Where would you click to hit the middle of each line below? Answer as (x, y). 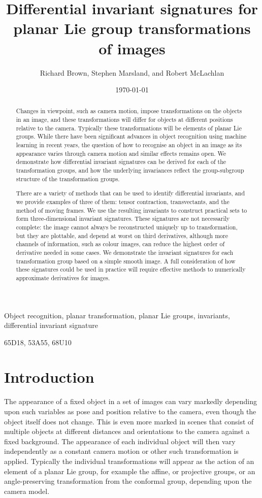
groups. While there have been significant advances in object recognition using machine (131, 136)
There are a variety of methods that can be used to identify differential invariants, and (130, 193)
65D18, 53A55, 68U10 (38, 342)
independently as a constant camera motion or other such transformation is (121, 451)
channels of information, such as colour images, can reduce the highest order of (120, 244)
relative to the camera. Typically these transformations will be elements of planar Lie (129, 128)
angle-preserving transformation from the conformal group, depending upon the (128, 481)
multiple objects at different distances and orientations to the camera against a (127, 431)
